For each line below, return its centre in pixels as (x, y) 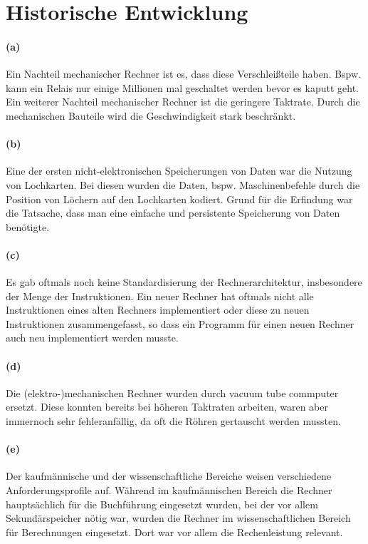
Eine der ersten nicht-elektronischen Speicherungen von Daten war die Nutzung (179, 171)
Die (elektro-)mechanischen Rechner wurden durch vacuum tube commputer (172, 392)
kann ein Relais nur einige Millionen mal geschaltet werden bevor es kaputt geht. (182, 87)
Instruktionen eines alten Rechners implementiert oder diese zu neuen (158, 310)
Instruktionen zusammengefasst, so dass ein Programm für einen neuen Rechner (180, 323)
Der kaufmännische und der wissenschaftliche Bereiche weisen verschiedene (169, 476)
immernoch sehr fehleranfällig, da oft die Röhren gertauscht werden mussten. (173, 421)
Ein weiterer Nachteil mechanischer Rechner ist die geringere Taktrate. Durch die (183, 102)
